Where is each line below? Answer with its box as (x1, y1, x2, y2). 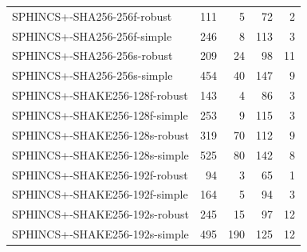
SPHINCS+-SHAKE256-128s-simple (12, 146, 189, 163)
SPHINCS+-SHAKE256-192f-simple (12, 186, 188, 203)
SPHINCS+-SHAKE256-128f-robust (12, 87, 188, 104)
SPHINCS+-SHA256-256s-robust (12, 47, 173, 64)
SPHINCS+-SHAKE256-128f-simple (12, 106, 188, 123)
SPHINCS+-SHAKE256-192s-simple (12, 226, 189, 242)
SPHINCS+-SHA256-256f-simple (12, 27, 172, 44)
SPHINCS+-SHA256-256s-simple (12, 67, 173, 84)
